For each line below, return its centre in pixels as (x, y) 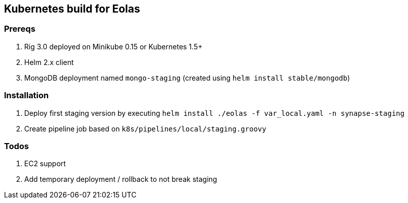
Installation (26, 95)
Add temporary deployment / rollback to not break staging (121, 179)
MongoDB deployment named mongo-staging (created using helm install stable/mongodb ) (187, 78)
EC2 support (45, 164)
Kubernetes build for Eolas (72, 9)
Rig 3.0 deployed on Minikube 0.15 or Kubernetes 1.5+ (113, 46)
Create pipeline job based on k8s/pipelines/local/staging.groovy (145, 128)
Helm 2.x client (49, 62)
